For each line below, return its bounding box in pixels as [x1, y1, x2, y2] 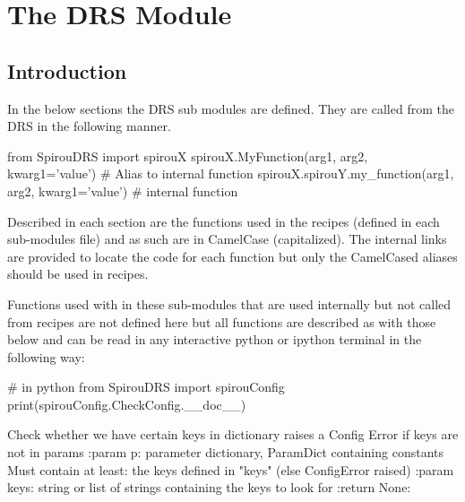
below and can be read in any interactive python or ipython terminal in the [7, 330, 422, 349]
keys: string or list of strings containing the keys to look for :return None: [7, 478, 411, 497]
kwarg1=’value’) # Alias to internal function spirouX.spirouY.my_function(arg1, [7, 164, 454, 183]
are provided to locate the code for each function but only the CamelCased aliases [7, 247, 458, 265]
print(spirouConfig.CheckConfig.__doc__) [7, 394, 246, 413]
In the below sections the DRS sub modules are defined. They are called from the [7, 99, 454, 117]
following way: [7, 347, 85, 366]
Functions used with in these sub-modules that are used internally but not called [7, 294, 452, 313]
